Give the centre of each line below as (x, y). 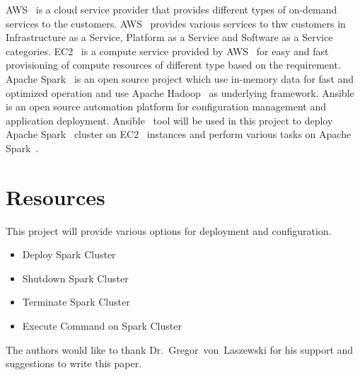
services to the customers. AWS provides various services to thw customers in (176, 23)
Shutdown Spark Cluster (75, 278)
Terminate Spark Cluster (76, 302)
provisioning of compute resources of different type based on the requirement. (173, 65)
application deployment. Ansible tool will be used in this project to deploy (169, 120)
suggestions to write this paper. (74, 363)
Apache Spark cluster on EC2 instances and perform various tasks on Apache (179, 134)
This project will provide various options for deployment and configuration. (169, 230)
